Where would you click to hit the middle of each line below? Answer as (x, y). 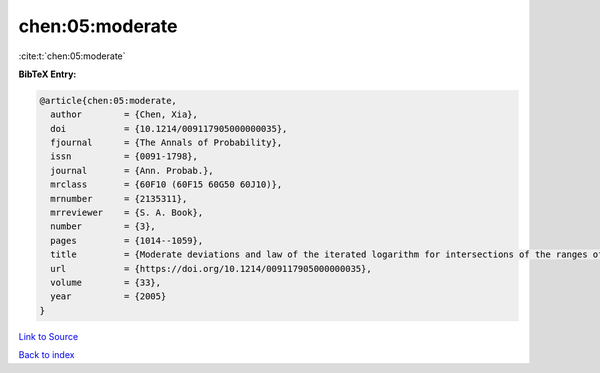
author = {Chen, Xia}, (124, 114)
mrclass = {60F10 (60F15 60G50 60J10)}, (166, 184)
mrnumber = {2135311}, (119, 198)
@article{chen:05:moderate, (108, 100)
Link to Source (48, 336)
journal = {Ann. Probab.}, (132, 170)
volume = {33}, (106, 282)
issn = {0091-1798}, (124, 156)
